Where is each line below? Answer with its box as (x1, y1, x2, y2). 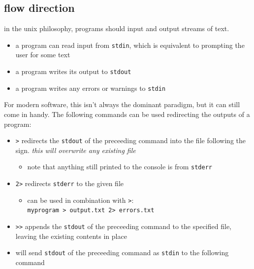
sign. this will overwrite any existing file (15, 145, 136, 155)
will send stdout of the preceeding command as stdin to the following (15, 247, 229, 258)
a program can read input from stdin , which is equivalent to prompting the (15, 39, 245, 50)
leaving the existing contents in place (15, 231, 127, 241)
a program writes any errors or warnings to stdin (15, 82, 166, 93)
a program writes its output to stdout (15, 66, 131, 77)
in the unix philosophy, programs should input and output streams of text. (4, 23, 229, 34)
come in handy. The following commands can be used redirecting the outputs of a (4, 109, 250, 119)
